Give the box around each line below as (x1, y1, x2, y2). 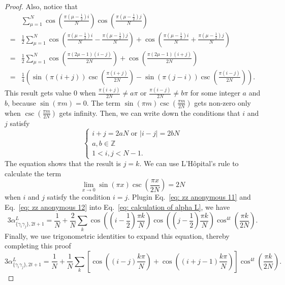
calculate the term (5, 168, 61, 178)
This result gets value (5, 87, 72, 98)
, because (8, 97, 36, 108)
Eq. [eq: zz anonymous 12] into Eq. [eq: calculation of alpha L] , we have (5, 201, 230, 212)
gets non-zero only (194, 97, 251, 108)
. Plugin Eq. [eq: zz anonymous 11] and (128, 192, 251, 202)
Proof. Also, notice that (5, 1, 78, 11)
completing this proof (5, 240, 71, 251)
